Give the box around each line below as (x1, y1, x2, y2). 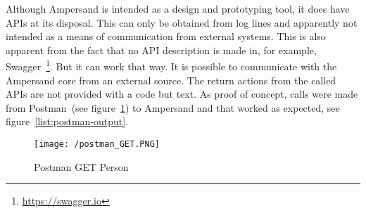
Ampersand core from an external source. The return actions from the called (6, 72, 336, 87)
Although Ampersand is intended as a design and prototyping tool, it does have (6, 1, 350, 15)
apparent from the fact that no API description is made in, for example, (6, 42, 317, 57)
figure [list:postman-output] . (6, 114, 129, 129)
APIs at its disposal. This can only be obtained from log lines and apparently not (6, 15, 358, 30)
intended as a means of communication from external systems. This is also (6, 29, 326, 44)
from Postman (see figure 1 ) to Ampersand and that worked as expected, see (6, 100, 340, 115)
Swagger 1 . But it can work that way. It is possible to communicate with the (6, 57, 337, 74)
